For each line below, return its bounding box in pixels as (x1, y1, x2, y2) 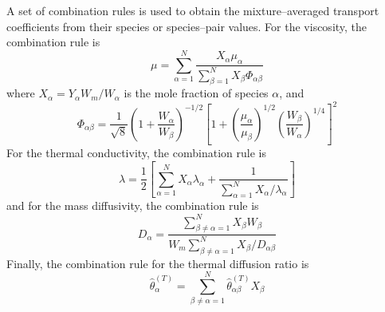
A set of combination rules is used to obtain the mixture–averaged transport (6, 2, 379, 18)
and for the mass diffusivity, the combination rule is (6, 197, 259, 214)
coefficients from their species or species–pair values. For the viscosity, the (6, 18, 367, 34)
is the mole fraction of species (124, 85, 269, 101)
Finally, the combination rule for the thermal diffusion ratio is (6, 255, 309, 271)
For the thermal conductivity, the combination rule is (6, 144, 266, 161)
